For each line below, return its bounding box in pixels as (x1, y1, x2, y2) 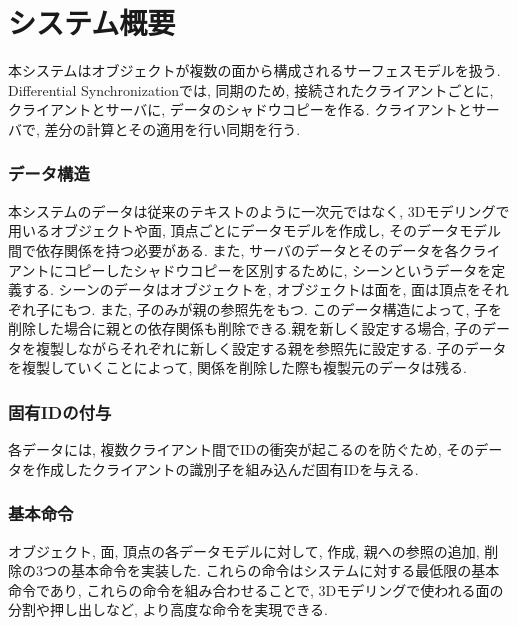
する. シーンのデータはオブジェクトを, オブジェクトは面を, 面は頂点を (21, 279, 481, 300)
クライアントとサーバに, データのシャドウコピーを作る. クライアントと (8, 99, 472, 120)
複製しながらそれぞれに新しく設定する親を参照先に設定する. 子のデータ (35, 337, 507, 358)
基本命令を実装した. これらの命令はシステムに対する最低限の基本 (70, 560, 500, 581)
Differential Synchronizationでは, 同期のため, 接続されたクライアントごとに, (8, 79, 494, 100)
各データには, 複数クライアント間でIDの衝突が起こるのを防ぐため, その (8, 439, 475, 460)
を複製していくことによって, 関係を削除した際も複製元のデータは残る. (8, 357, 467, 378)
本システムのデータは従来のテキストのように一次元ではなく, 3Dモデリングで (8, 200, 510, 221)
